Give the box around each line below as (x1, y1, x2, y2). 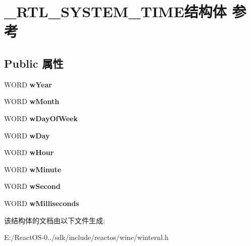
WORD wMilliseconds (4, 198, 79, 208)
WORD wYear (4, 79, 52, 89)
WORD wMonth (4, 96, 60, 107)
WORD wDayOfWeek (4, 113, 78, 123)
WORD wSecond (4, 181, 61, 191)
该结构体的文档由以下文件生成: (4, 215, 105, 225)
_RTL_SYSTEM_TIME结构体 (4, 1, 227, 22)
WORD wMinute (4, 164, 62, 174)
